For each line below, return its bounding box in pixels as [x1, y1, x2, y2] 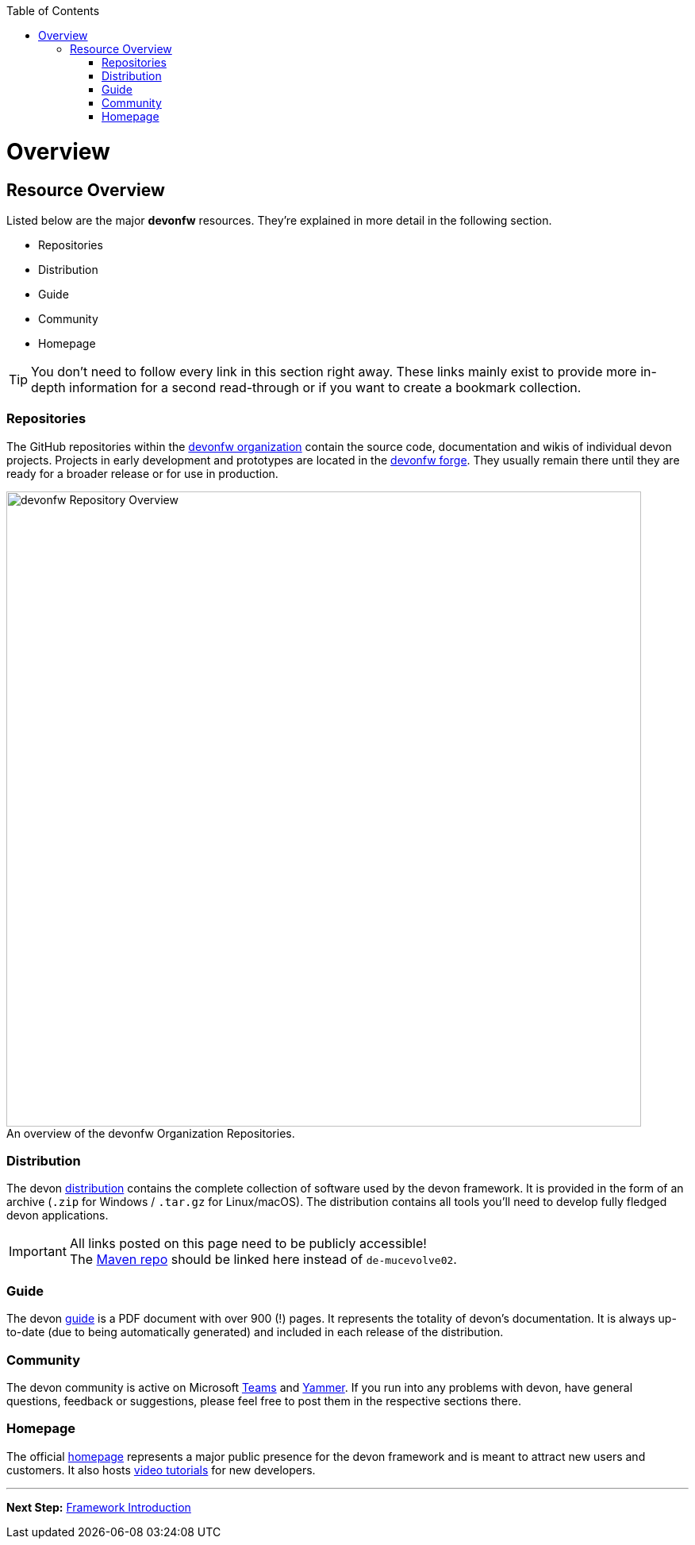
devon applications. [6, 1208, 109, 1223]
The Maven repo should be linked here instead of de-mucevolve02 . [69, 1251, 457, 1268]
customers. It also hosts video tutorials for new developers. [6, 1462, 316, 1477]
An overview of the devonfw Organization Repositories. [6, 1126, 295, 1140]
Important [9, 1243, 67, 1260]
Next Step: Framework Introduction [6, 1500, 191, 1514]
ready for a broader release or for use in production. [6, 466, 278, 480]
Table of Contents [6, 4, 100, 17]
